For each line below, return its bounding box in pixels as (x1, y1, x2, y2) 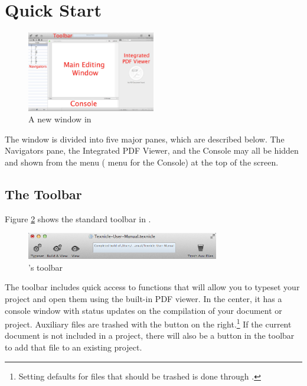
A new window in (28, 113, 92, 125)
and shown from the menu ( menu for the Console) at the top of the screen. (5, 156, 279, 168)
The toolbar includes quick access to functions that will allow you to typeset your (5, 281, 300, 293)
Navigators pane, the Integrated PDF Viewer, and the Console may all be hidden (5, 144, 299, 157)
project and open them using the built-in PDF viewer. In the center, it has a (5, 292, 282, 304)
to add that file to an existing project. (5, 340, 142, 353)
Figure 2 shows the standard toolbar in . (5, 212, 151, 225)
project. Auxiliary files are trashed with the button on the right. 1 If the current (5, 316, 292, 330)
